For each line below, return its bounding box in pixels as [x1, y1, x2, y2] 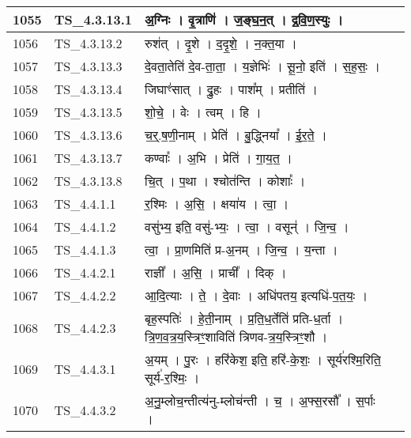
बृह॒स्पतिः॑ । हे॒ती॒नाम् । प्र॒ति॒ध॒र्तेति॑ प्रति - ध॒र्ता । [145, 309, 344, 327]
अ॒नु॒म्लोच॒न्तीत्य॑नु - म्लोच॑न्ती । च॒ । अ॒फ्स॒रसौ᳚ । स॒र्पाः [145, 391, 375, 410]
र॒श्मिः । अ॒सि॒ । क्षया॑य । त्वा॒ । [145, 194, 289, 213]
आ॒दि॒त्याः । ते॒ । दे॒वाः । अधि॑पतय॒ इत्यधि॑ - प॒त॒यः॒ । [145, 286, 368, 304]
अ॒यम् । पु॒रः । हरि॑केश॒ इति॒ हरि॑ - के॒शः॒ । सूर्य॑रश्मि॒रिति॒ [145, 350, 381, 368]
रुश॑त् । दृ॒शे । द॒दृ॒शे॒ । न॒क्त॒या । [145, 34, 297, 52]
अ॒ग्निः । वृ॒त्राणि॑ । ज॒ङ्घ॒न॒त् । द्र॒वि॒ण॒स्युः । [145, 10, 344, 28]
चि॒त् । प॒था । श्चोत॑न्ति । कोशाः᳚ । [145, 172, 306, 190]
